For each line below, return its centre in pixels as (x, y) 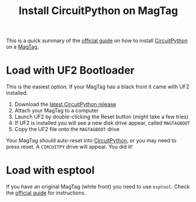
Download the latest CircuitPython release (65, 104)
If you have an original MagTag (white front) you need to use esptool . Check (98, 187)
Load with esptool (50, 170)
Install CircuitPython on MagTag (98, 11)
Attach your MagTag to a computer (56, 111)
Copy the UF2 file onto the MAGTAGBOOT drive (67, 129)
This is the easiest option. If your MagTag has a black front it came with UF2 (98, 87)
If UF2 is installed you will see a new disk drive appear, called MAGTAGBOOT (102, 123)
